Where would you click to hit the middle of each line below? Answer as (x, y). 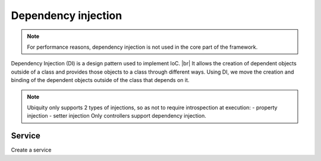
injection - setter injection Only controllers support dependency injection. (117, 116)
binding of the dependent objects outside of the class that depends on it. (100, 80)
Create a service (31, 150)
